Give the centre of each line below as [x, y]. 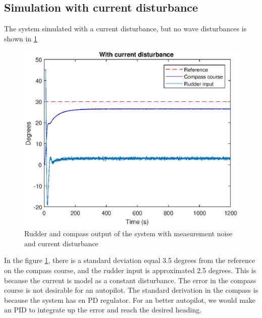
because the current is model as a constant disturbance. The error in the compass [130, 280]
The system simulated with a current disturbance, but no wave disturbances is [125, 29]
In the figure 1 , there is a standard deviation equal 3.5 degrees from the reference [130, 260]
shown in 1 [21, 38]
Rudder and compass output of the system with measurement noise [128, 233]
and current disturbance [61, 243]
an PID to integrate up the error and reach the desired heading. [103, 310]
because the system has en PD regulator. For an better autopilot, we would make [130, 300]
